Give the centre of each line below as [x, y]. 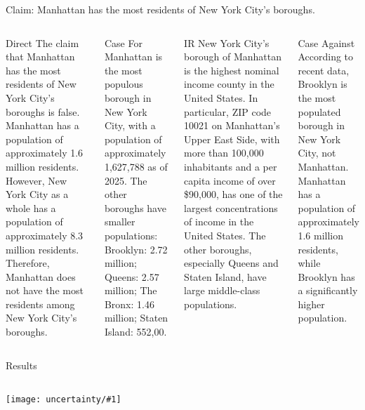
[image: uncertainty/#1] [64, 400]
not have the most [45, 290]
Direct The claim [42, 42]
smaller [120, 221]
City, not [317, 153]
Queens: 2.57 [132, 276]
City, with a [130, 125]
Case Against [326, 42]
